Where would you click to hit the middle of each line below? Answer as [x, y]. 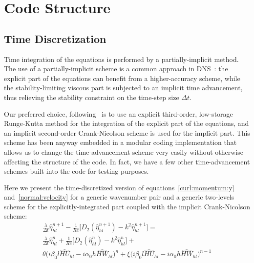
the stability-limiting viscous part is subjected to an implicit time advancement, [123, 88]
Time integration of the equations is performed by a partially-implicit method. [121, 59]
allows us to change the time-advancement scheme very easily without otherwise [124, 152]
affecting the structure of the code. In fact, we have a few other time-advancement [127, 161]
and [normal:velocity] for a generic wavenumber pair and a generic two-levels [119, 197]
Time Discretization [55, 38]
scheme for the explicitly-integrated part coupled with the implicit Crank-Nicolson [127, 206]
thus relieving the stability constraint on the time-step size [92, 97]
